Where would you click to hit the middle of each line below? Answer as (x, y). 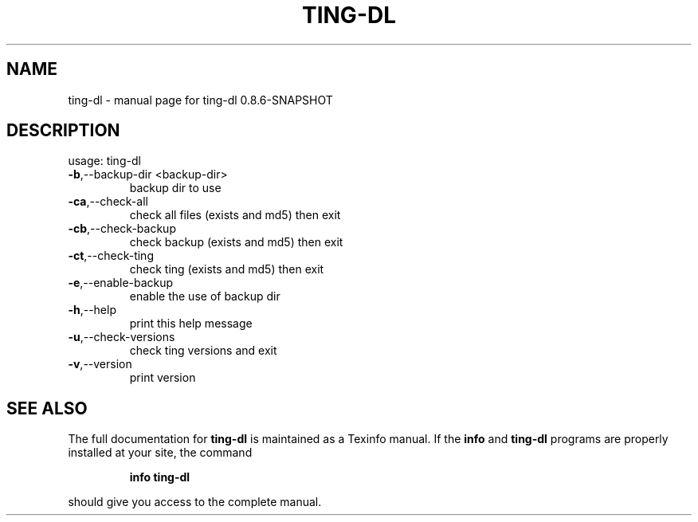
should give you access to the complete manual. (195, 502)
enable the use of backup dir (205, 296)
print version (163, 378)
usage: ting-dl (104, 161)
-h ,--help (92, 310)
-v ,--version (100, 364)
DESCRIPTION (63, 131)
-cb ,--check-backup (122, 229)
